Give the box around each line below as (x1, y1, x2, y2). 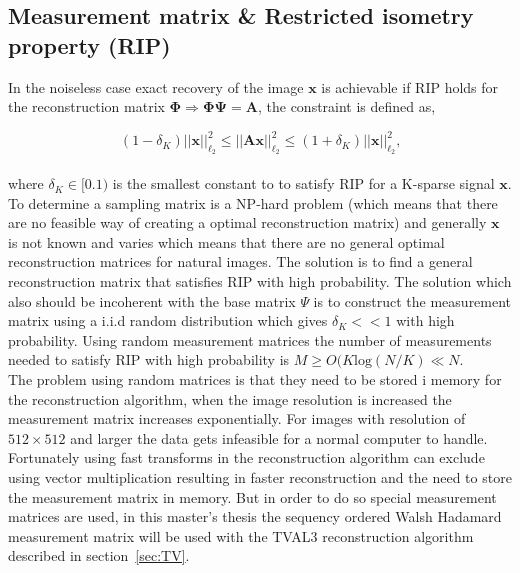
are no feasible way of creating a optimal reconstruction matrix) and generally (8, 212, 487, 233)
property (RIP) (8, 29, 171, 60)
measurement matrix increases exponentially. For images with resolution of (8, 408, 466, 429)
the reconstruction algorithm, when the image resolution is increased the (8, 388, 452, 409)
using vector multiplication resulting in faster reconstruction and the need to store (8, 466, 512, 487)
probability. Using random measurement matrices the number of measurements (8, 329, 492, 350)
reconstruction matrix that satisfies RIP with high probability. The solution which (8, 271, 512, 292)
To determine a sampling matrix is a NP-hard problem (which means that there (8, 192, 498, 213)
